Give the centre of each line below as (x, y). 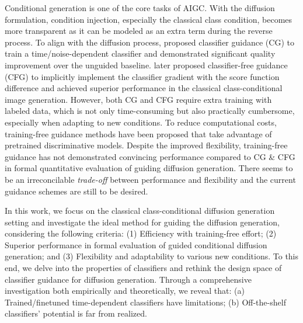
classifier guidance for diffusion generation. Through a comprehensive (128, 279)
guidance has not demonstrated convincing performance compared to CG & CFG (150, 156)
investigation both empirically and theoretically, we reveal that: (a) (125, 291)
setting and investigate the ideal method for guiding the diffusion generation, (142, 222)
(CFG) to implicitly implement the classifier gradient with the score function (142, 76)
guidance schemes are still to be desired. (76, 191)
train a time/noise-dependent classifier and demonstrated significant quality (140, 53)
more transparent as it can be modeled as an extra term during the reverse (139, 31)
